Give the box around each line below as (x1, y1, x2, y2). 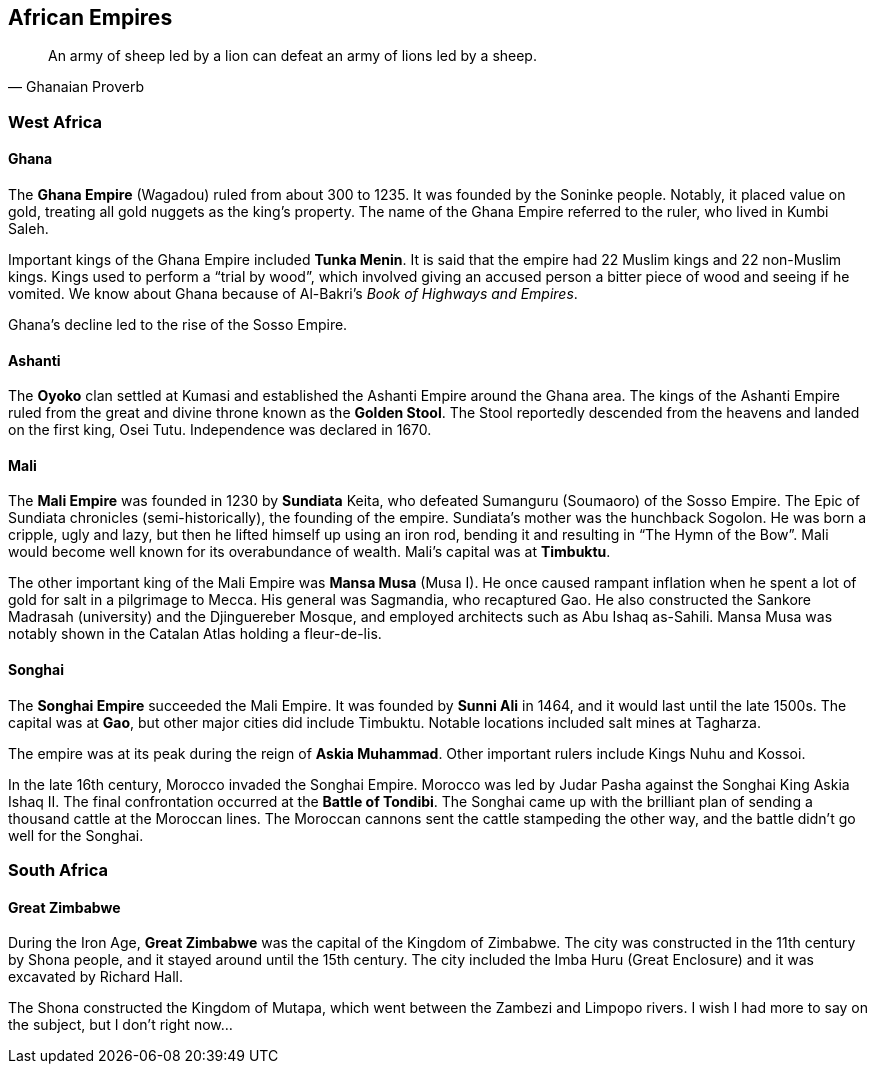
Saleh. (8, 220, 49, 238)
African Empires (8, 5, 173, 30)
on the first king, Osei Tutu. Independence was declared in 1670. (8, 421, 432, 439)
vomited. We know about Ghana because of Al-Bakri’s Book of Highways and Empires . (8, 285, 578, 303)
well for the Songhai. (8, 826, 144, 844)
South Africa (8, 860, 109, 881)
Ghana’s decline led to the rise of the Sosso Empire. (8, 316, 348, 334)
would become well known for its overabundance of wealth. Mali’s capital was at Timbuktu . (8, 543, 611, 561)
